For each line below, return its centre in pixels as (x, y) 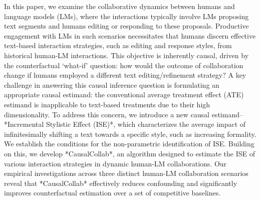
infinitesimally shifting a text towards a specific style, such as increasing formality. (130, 134)
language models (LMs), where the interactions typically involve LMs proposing (126, 16)
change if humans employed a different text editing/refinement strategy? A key (125, 75)
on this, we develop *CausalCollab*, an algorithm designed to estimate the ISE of (130, 153)
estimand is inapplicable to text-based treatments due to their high (107, 104)
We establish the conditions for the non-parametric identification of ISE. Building (129, 144)
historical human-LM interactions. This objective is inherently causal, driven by (126, 55)
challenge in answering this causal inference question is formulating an (112, 84)
